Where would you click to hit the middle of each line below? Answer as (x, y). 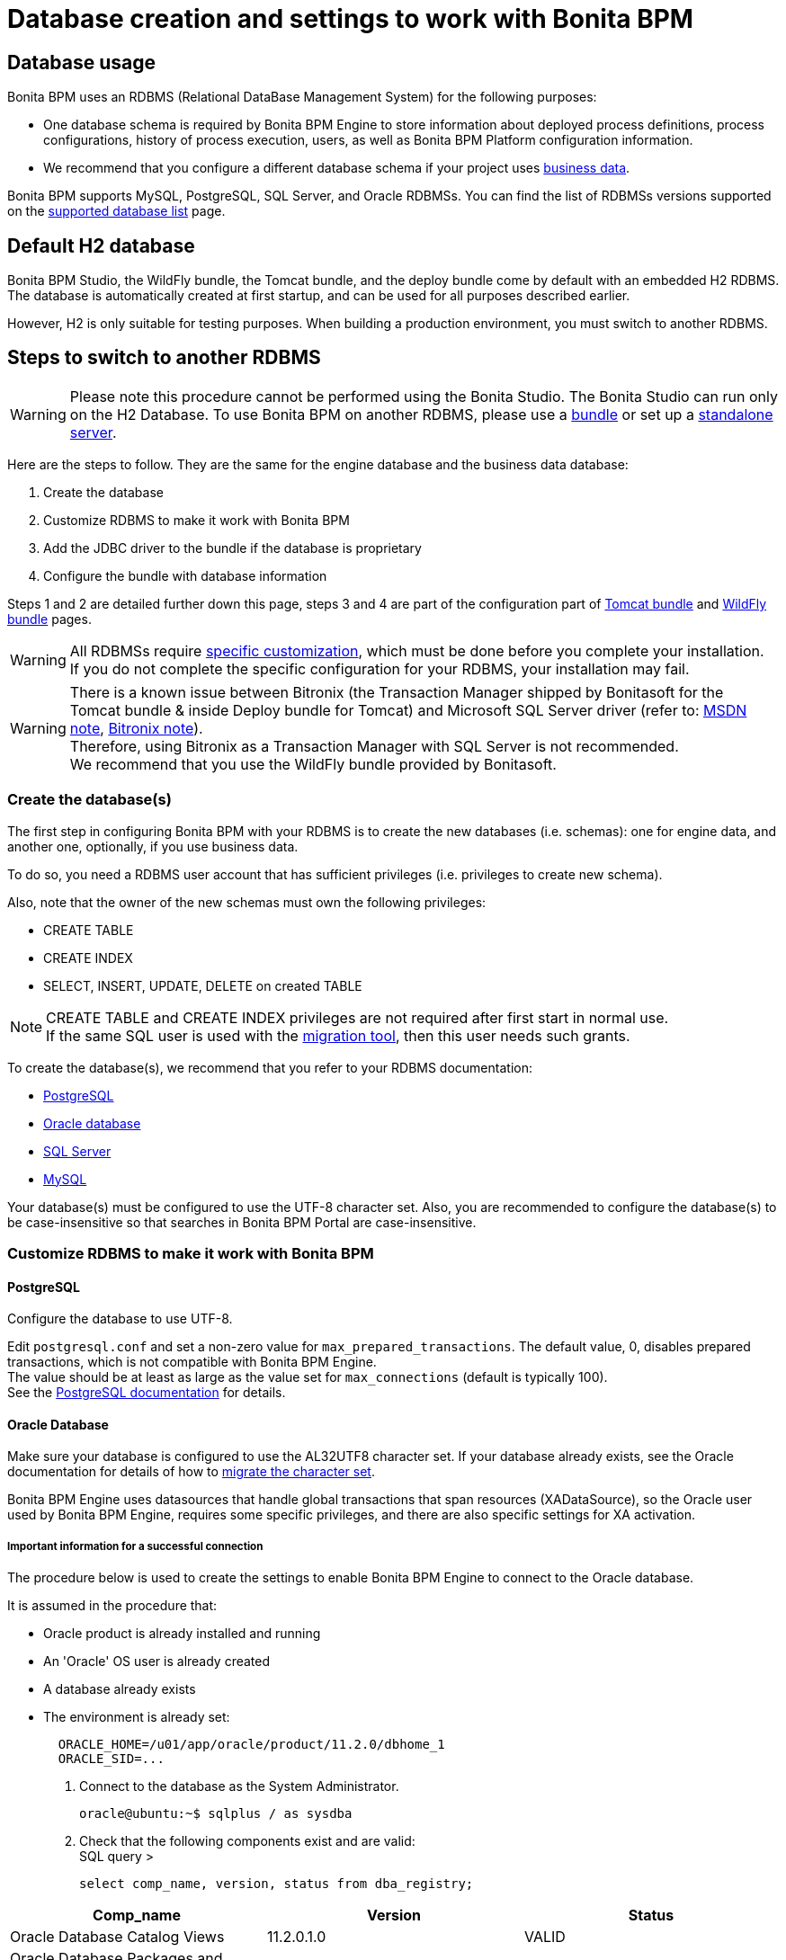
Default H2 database (101, 245)
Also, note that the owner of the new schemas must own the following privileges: (247, 902)
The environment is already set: (137, 1717)
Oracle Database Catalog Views (117, 1937)
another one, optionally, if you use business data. (153, 846)
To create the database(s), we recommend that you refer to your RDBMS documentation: (270, 1067)
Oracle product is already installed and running (182, 1634)
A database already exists (120, 1689)
